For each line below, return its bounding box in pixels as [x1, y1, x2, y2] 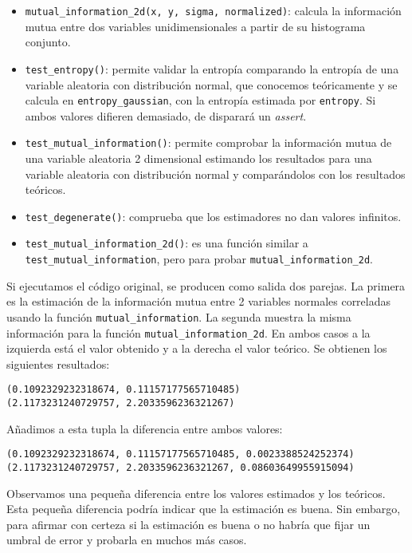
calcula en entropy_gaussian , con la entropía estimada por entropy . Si [25, 92, 376, 109]
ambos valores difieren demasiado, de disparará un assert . [25, 107, 307, 124]
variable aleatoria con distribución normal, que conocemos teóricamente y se [25, 76, 398, 93]
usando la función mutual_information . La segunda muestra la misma [6, 308, 351, 325]
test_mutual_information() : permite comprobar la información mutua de [25, 134, 392, 151]
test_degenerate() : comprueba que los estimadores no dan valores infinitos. [25, 207, 402, 224]
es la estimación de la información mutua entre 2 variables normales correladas [6, 293, 391, 310]
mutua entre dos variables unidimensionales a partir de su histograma [25, 18, 366, 34]
